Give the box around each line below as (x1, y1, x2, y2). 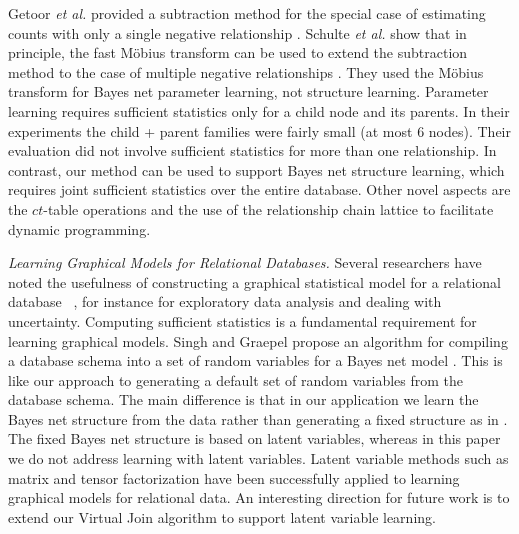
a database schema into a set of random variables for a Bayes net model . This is (8, 350, 503, 371)
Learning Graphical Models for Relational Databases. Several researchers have (8, 252, 482, 273)
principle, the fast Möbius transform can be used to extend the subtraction (8, 42, 468, 63)
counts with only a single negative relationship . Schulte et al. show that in (8, 22, 467, 43)
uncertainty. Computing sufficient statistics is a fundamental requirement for (8, 310, 477, 331)
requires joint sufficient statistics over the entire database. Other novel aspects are (8, 179, 511, 200)
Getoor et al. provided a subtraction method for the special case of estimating (8, 3, 486, 23)
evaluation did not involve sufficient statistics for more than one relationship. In (8, 140, 497, 161)
